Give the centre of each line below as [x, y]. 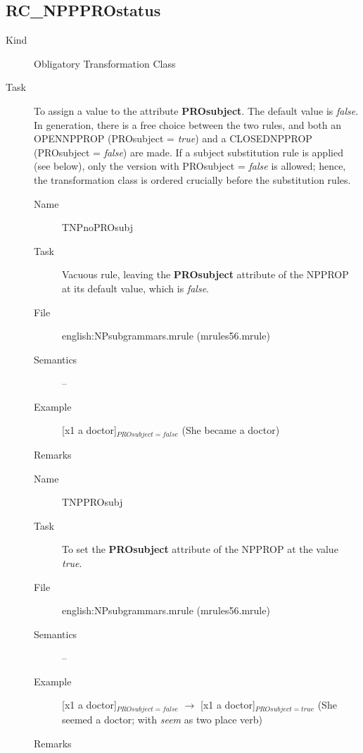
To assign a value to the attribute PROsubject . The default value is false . [196, 110]
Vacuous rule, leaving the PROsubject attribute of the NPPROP [205, 274]
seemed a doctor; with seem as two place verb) [163, 719]
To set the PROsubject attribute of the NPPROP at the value [200, 549]
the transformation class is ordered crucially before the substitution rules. [192, 179]
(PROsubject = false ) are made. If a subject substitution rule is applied [189, 152]
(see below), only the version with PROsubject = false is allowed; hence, [190, 166]
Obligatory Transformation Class [105, 63]
